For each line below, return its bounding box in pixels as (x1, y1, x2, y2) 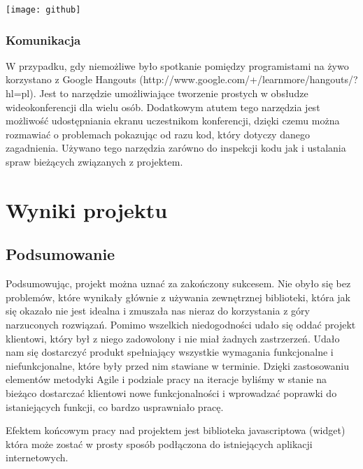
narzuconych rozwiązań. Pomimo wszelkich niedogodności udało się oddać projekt (6, 317, 356, 331)
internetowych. (6, 450, 69, 465)
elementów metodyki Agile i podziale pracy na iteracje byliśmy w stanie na (6, 372, 327, 387)
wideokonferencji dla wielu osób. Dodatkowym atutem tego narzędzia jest (6, 99, 320, 114)
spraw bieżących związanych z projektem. (6, 154, 183, 169)
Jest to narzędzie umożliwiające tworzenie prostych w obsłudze (39, 86, 308, 101)
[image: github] (6, 5, 81, 15)
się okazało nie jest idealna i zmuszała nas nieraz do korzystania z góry (6, 303, 310, 318)
